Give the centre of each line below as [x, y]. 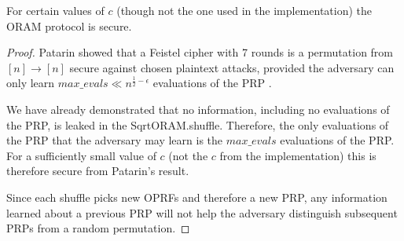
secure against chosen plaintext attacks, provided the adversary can [232, 67]
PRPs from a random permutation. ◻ [98, 228]
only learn [31, 83]
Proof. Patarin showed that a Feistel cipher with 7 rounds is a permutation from [200, 52]
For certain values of [55, 10]
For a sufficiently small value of [81, 155]
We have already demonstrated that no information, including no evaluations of [198, 109]
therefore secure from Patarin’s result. [98, 171]
